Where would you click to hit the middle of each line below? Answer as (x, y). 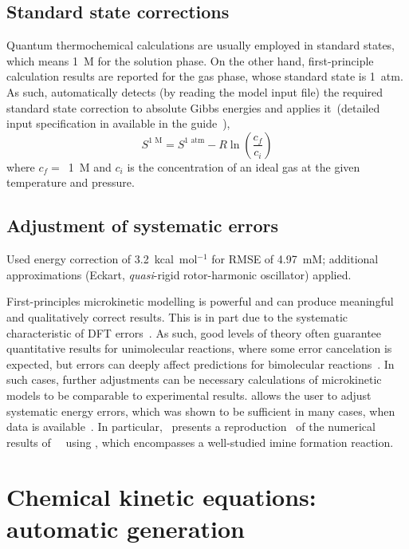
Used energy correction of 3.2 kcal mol (102, 259)
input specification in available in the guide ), (118, 123)
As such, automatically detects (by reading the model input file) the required (195, 91)
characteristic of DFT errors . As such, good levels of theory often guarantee (194, 332)
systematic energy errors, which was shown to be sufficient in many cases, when (201, 411)
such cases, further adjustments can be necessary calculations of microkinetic (194, 379)
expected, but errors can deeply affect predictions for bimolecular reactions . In (201, 363)
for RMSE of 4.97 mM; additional (295, 259)
